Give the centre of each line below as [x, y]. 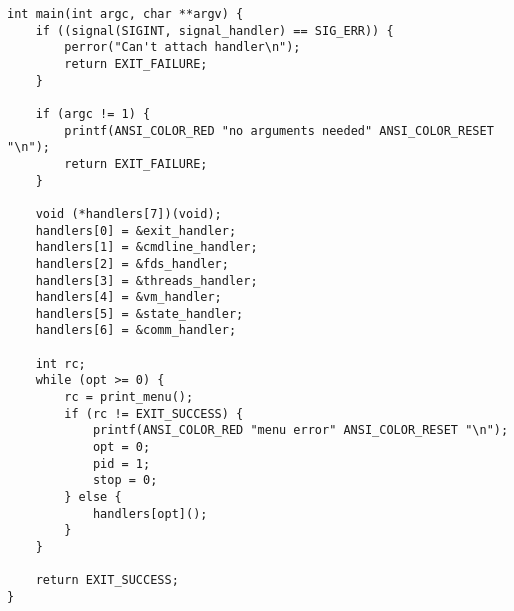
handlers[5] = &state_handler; [139, 313]
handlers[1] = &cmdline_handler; [146, 247]
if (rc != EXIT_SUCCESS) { [154, 413]
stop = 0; [125, 480]
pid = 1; [121, 463]
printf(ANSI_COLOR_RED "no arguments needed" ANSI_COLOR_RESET [279, 130]
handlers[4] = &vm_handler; [128, 297]
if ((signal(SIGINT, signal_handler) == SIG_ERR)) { [214, 30]
